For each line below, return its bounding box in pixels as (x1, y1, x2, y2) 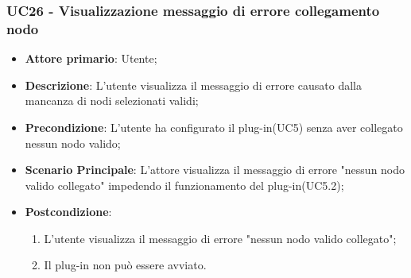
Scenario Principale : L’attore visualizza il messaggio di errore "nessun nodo (25, 161, 405, 178)
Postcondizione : (25, 203, 112, 220)
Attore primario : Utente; (25, 50, 157, 67)
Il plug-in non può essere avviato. (44, 257, 207, 273)
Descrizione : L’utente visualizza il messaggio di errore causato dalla (25, 76, 362, 93)
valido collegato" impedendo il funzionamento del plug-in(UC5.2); (25, 176, 344, 193)
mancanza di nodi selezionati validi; (25, 92, 199, 109)
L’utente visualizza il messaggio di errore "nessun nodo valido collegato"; (44, 230, 397, 246)
